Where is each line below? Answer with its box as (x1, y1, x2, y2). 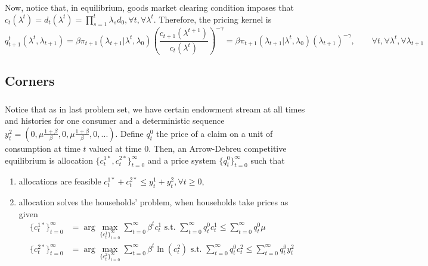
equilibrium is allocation (5, 154, 93, 166)
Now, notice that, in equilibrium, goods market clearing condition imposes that (5, 1, 294, 13)
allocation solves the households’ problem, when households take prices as (18, 196, 289, 208)
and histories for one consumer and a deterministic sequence (5, 114, 225, 127)
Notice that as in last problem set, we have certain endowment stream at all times (5, 102, 305, 115)
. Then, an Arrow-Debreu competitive (148, 142, 287, 154)
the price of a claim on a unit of (156, 127, 273, 139)
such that (250, 154, 285, 166)
